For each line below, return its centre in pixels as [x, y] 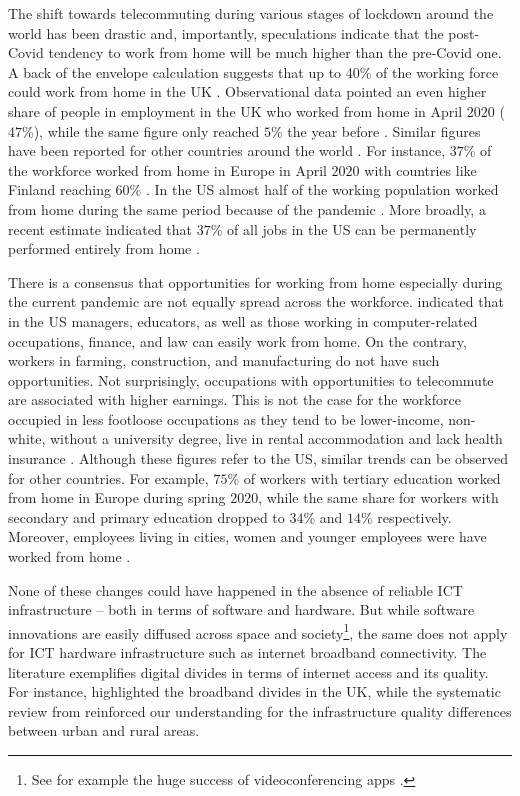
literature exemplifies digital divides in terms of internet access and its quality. [248, 671]
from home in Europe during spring [117, 497]
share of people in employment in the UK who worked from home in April [235, 110]
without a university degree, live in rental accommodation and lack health [276, 438]
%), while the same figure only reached [141, 130]
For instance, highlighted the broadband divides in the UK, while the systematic [254, 691]
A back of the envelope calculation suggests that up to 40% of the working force [253, 71]
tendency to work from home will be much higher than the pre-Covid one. [275, 52]
